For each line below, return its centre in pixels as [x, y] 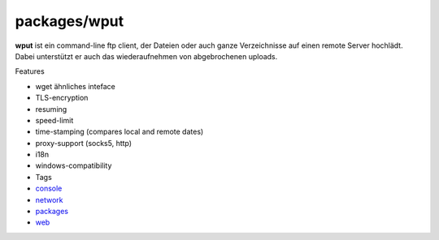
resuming [51, 109]
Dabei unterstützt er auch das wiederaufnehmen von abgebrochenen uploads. [146, 56]
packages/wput [70, 21]
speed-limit [54, 120]
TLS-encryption [62, 98]
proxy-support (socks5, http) [84, 143]
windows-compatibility [74, 165]
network [49, 199]
